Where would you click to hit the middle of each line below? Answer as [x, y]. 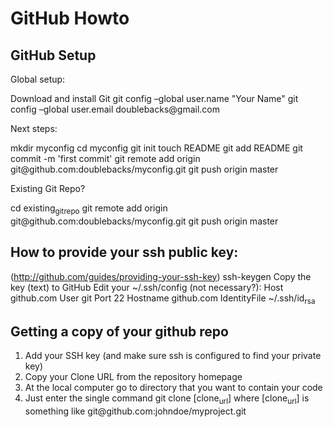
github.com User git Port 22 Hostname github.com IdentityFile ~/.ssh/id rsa [163, 299]
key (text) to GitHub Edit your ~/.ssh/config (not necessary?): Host [147, 287]
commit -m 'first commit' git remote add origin [105, 158]
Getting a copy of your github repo [119, 331]
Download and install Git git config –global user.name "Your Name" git [154, 98]
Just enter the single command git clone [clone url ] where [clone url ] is [167, 399]
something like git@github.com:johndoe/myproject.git [135, 411]
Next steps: [34, 128]
